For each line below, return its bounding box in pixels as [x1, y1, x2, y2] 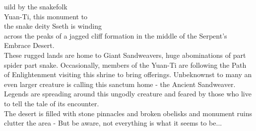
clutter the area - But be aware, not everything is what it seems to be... [4, 118, 222, 128]
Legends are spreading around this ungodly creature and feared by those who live [4, 88, 252, 99]
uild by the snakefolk [4, 1, 67, 11]
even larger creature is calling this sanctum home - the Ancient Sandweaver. [4, 79, 236, 89]
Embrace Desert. [4, 40, 55, 50]
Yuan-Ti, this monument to [4, 11, 88, 21]
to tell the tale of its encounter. [4, 98, 99, 108]
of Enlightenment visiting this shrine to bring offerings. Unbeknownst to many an [4, 69, 252, 80]
